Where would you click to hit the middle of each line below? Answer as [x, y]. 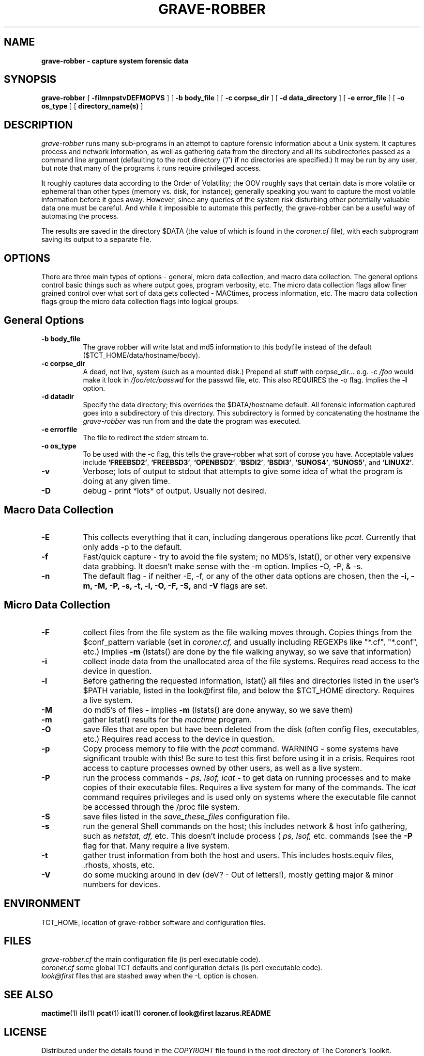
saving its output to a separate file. [96, 240]
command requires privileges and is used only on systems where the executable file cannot [250, 797]
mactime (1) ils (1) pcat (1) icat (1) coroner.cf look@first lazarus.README [156, 1013]
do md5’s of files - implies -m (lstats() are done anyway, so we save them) [218, 710]
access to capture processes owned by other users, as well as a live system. [222, 768]
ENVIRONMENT [42, 904]
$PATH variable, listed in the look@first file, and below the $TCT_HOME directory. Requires [249, 690]
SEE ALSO [29, 994]
